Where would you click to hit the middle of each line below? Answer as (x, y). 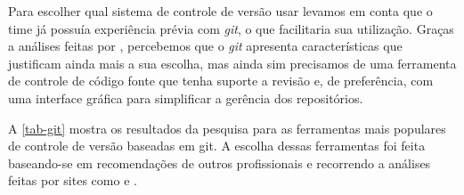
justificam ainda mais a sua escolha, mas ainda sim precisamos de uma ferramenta (232, 63)
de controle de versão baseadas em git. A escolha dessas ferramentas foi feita (217, 146)
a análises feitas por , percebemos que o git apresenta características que (205, 46)
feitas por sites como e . (73, 180)
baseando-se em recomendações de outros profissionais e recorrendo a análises (220, 162)
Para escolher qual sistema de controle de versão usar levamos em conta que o (220, 11)
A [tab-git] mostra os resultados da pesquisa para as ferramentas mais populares (227, 128)
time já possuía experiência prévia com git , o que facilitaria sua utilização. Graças (231, 28)
